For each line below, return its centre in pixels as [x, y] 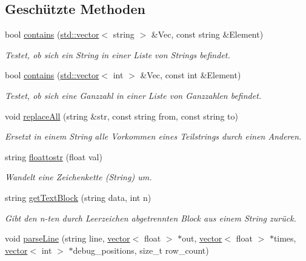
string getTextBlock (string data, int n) [78, 197]
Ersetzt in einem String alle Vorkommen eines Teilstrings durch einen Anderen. [153, 136]
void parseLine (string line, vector [68, 238]
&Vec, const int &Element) [191, 75]
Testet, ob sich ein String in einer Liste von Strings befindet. [118, 54]
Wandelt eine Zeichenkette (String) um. [78, 177]
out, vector [202, 238]
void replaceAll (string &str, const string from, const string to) [121, 116]
